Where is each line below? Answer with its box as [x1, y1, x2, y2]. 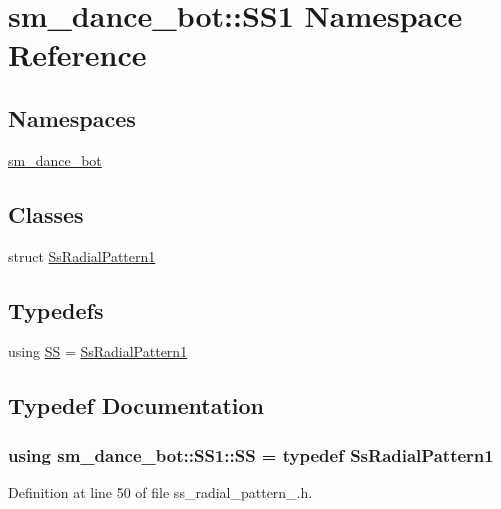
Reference [8, 34, 147, 75]
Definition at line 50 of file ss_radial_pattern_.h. [8, 481, 313, 502]
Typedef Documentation [8, 390, 264, 421]
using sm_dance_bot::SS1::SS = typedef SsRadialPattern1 [8, 442, 494, 467]
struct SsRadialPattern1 [8, 245, 156, 266]
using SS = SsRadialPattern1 [8, 341, 188, 362]
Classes [8, 198, 84, 229]
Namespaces [8, 102, 136, 133]
